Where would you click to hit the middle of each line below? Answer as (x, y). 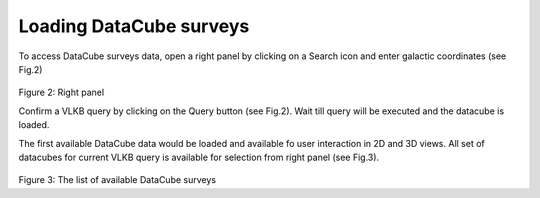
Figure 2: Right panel (61, 92)
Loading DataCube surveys (134, 26)
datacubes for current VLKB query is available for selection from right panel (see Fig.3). (199, 157)
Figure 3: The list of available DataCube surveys (117, 180)
